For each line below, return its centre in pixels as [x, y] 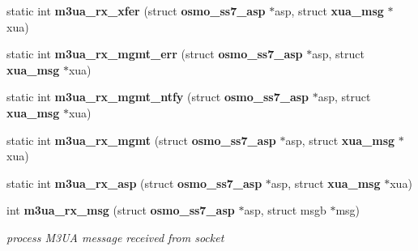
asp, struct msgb [285, 210]
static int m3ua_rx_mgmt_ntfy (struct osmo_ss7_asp [158, 97]
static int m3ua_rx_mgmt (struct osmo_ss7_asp [141, 140]
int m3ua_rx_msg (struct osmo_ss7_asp [121, 210]
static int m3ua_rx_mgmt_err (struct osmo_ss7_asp [155, 54]
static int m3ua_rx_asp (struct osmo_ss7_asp [134, 183]
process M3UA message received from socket [115, 237]
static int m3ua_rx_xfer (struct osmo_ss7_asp [136, 11]
